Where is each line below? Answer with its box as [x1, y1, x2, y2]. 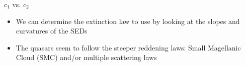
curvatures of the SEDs [16, 25, 88, 36]
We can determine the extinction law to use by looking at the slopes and [16, 15, 240, 26]
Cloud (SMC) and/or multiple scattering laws [16, 52, 157, 62]
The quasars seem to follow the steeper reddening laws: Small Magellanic [16, 42, 241, 52]
